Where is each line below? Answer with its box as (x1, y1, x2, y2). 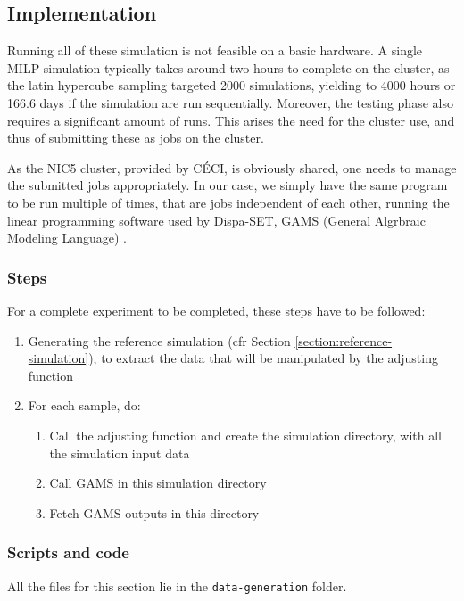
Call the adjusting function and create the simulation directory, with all (49, 425, 442, 444)
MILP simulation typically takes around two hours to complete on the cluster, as (7, 58, 450, 77)
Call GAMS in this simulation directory (49, 473, 267, 492)
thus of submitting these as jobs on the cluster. (7, 128, 264, 147)
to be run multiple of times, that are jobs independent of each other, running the (7, 193, 450, 211)
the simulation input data (49, 443, 190, 462)
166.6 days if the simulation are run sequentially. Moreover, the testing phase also (7, 93, 453, 111)
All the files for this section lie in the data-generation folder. (7, 576, 347, 595)
